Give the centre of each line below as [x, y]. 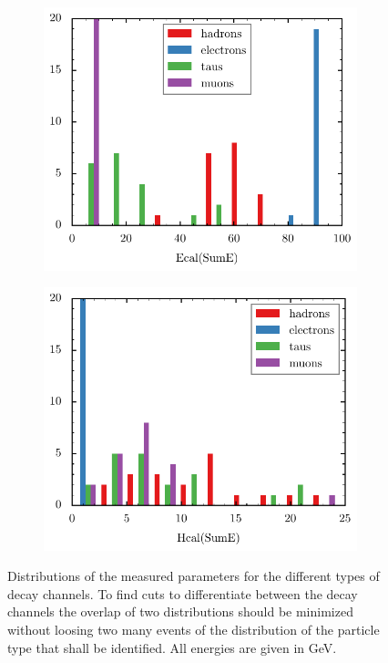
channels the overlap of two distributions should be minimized [180, 611]
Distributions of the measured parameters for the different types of [194, 576]
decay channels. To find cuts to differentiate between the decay [183, 593]
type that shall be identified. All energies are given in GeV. [172, 647]
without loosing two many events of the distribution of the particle [194, 630]
